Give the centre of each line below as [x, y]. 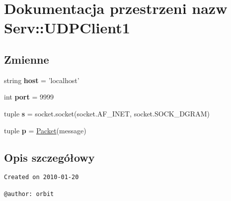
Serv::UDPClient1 [67, 28]
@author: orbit [29, 194]
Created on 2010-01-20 [41, 177]
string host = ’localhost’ [42, 80]
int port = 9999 [29, 97]
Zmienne [27, 59]
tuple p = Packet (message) [45, 130]
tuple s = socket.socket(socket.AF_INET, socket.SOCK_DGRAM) [107, 113]
